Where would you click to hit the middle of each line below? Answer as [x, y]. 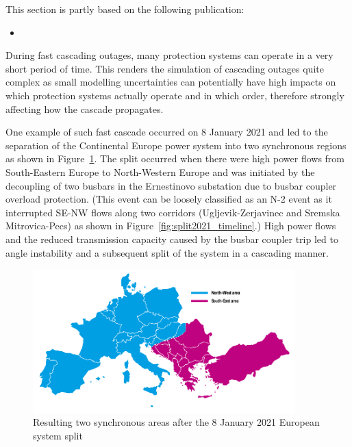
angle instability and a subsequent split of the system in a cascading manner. [167, 252]
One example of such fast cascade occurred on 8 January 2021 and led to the [167, 132]
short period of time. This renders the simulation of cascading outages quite [165, 68]
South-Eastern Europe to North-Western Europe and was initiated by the [160, 171]
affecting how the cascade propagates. [85, 108]
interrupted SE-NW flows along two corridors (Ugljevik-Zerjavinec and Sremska [173, 212]
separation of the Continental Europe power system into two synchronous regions [176, 145]
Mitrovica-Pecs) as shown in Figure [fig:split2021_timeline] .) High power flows [171, 226]
